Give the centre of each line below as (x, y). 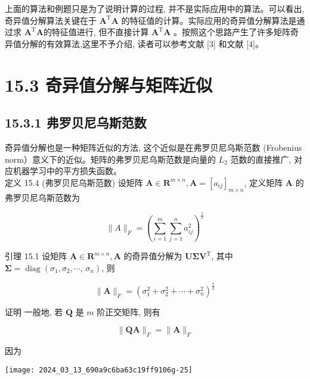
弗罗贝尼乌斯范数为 (42, 197)
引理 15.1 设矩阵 (36, 256)
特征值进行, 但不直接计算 (100, 32)
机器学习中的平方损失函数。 (67, 171)
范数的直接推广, (261, 159)
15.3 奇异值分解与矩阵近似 (108, 84)
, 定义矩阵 (263, 182)
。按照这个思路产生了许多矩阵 (232, 32)
